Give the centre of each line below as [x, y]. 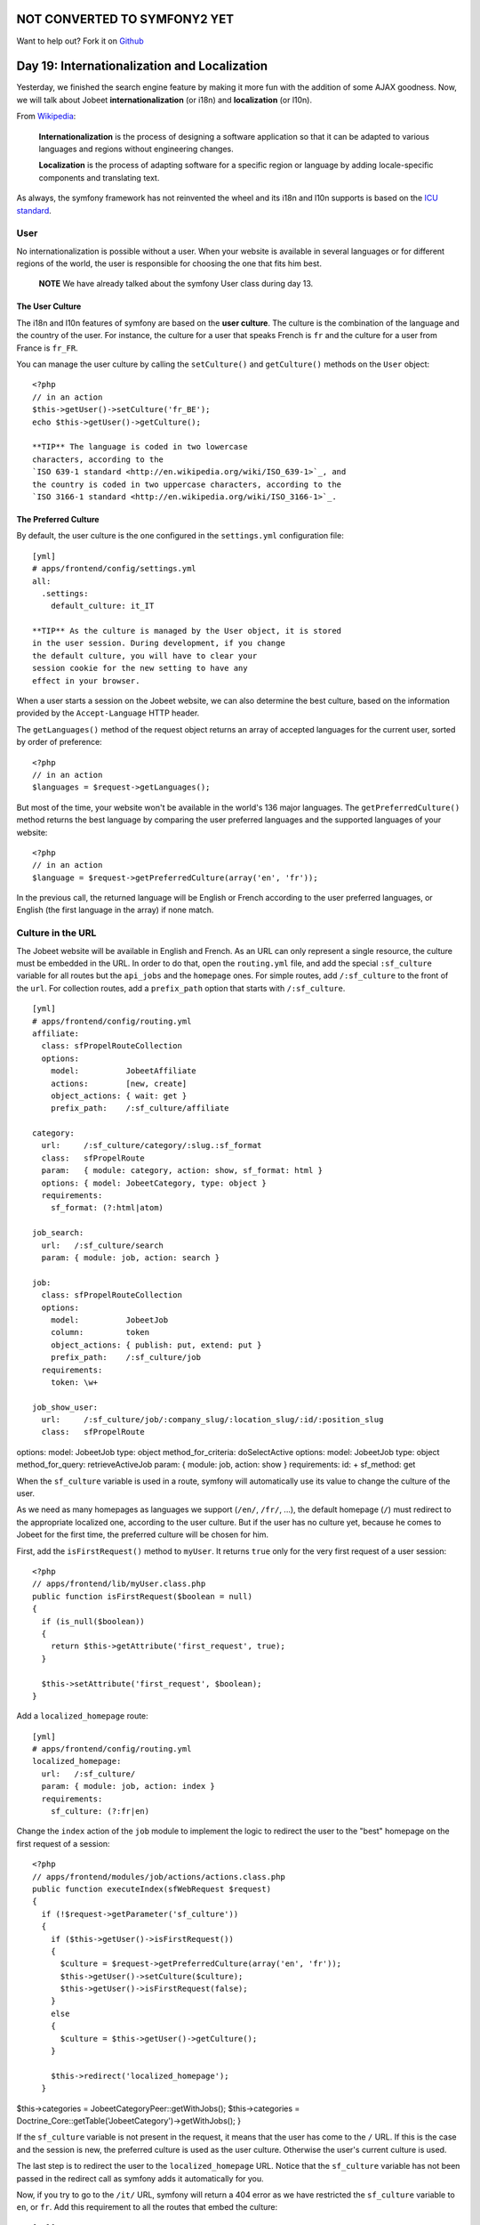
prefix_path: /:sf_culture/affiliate [140, 1108]
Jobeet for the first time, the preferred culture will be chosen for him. [142, 1534]
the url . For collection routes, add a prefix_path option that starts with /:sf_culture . [181, 988]
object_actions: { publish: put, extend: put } [156, 1345]
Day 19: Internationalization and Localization [142, 66]
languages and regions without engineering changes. [136, 149]
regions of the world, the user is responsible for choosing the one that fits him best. [169, 263]
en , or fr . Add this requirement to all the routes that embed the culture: [147, 2207]
